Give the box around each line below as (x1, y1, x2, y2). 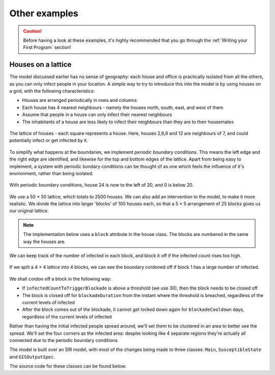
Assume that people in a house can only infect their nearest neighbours (22, 112, 173, 118)
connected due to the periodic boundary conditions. (9, 337, 119, 343)
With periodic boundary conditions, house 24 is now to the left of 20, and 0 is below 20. (9, 182, 194, 188)
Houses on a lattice (9, 60, 72, 69)
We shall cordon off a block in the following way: (9, 276, 112, 282)
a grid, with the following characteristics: (9, 88, 95, 94)
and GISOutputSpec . (9, 354, 56, 360)
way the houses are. (23, 238, 66, 245)
